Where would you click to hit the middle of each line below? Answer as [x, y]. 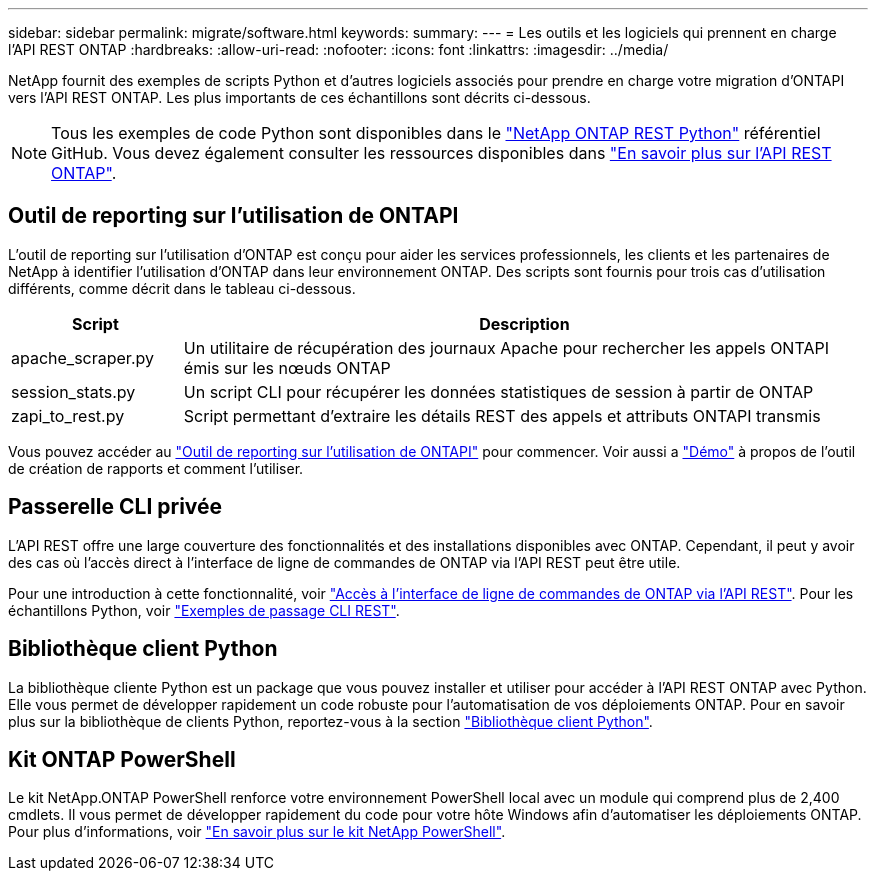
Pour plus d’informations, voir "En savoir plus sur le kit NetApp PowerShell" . [257, 832]
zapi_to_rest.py [68, 415]
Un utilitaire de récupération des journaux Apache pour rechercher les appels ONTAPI [506, 347]
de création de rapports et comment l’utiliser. [156, 468]
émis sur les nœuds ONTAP [287, 367]
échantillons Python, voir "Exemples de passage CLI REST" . [204, 610]
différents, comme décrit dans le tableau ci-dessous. [182, 288]
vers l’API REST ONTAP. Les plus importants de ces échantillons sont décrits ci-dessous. [299, 97]
